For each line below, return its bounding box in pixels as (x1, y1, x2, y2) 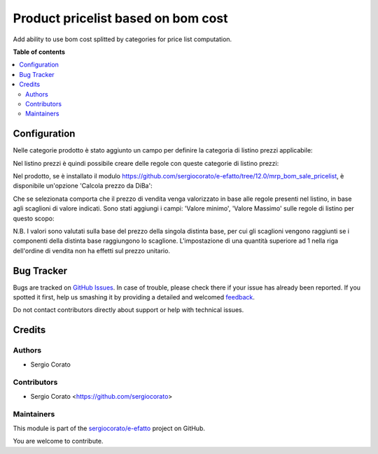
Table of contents (13, 48, 66, 56)
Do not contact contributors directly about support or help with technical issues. (13, 306, 244, 314)
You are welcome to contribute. (13, 437, 104, 446)
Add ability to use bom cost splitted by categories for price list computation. (13, 35, 232, 43)
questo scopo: (13, 214, 55, 222)
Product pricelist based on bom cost (13, 10, 228, 26)
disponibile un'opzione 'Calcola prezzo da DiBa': (13, 182, 153, 190)
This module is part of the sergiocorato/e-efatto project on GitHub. (13, 424, 206, 432)
